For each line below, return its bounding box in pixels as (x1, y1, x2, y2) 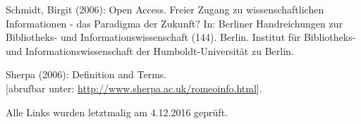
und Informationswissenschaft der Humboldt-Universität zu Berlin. (6, 43, 294, 58)
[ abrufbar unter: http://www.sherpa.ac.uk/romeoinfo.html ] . (6, 80, 262, 95)
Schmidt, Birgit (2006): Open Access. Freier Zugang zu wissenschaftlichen (6, 2, 324, 16)
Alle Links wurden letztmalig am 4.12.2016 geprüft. (6, 104, 228, 119)
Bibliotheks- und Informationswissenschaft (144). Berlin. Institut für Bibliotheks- (6, 30, 356, 44)
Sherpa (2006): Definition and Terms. (6, 67, 167, 82)
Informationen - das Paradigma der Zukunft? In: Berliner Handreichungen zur (6, 15, 343, 30)
